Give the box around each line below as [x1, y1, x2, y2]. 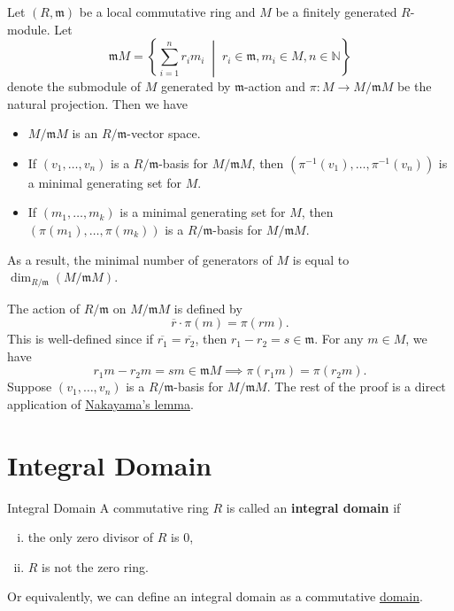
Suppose [7, 377, 52, 396]
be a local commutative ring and [79, 3, 256, 20]
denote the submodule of [7, 76, 141, 95]
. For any [314, 329, 364, 348]
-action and [243, 76, 306, 95]
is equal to [292, 250, 350, 268]
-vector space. [127, 124, 201, 143]
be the [396, 76, 432, 95]
